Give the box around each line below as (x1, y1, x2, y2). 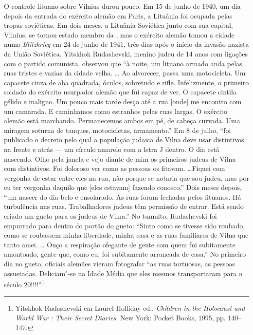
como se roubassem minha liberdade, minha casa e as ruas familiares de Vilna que (4, 230, 249, 240)
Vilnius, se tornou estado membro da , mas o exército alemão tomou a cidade (4, 29, 235, 39)
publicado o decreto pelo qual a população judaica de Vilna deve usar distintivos (4, 134, 244, 145)
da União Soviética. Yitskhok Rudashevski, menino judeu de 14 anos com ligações (4, 48, 248, 58)
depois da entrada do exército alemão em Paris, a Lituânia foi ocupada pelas (4, 10, 233, 20)
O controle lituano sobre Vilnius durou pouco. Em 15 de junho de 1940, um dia (4, 1, 241, 11)
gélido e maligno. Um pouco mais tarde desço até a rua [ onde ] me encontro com (4, 96, 242, 106)
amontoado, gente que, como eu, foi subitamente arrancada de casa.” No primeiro (4, 249, 246, 259)
